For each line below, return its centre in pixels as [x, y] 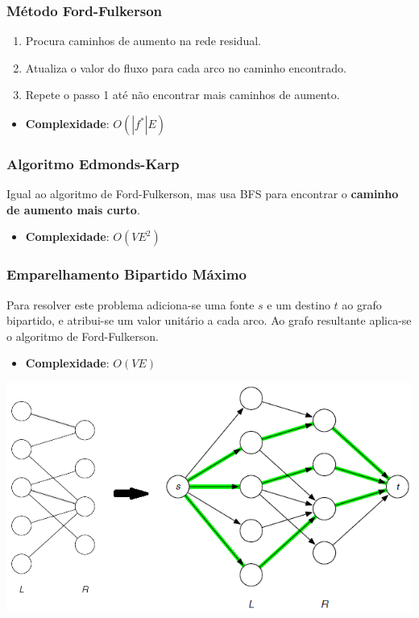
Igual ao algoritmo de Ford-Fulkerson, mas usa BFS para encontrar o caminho [203, 194]
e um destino [299, 304]
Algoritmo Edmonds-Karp [93, 163]
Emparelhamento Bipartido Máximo [127, 274]
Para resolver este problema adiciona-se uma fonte [131, 304]
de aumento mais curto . [73, 209]
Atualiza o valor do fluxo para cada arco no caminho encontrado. [186, 67]
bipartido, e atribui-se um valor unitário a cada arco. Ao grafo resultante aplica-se [209, 320]
